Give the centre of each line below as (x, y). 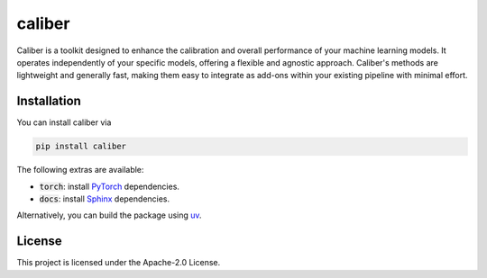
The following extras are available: (80, 170)
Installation (49, 101)
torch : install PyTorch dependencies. (110, 186)
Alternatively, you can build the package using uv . (109, 215)
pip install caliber (81, 147)
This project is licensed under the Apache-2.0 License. (119, 263)
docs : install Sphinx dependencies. (105, 199)
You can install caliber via (64, 122)
